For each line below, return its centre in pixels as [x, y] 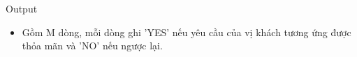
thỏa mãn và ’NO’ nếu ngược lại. [92, 46]
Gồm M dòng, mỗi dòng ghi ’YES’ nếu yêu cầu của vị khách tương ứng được [187, 32]
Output [22, 8]
